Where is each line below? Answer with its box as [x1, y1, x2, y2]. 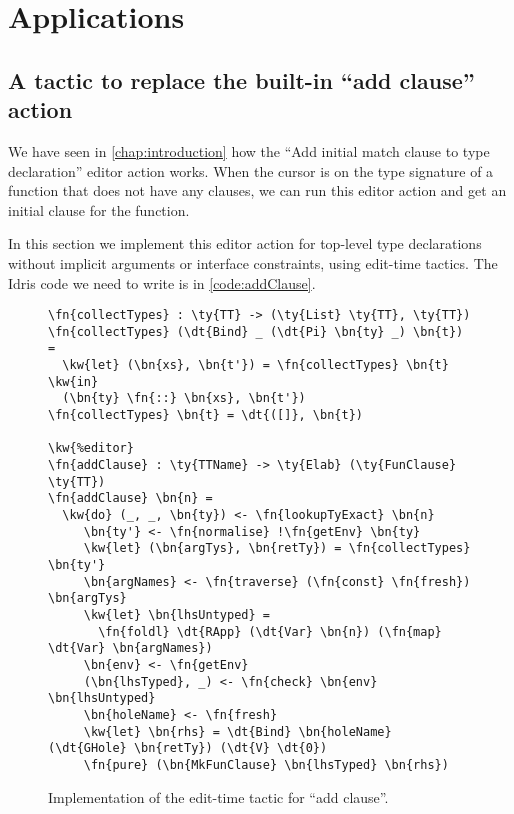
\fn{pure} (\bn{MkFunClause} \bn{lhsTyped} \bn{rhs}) [83, 757, 449, 772]
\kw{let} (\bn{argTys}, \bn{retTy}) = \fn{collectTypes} [83, 541, 471, 556]
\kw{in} [48, 374, 99, 389]
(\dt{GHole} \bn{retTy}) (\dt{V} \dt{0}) [48, 741, 328, 756]
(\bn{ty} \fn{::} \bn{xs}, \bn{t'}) [62, 391, 306, 406]
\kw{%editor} [48, 441, 134, 456]
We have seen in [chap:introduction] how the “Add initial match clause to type [8, 140, 490, 161]
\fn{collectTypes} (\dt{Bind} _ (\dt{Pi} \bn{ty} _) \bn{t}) [48, 324, 464, 339]
